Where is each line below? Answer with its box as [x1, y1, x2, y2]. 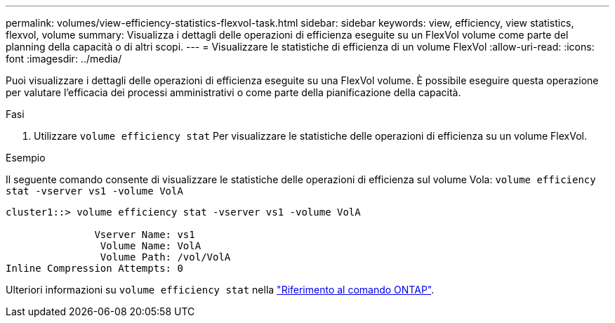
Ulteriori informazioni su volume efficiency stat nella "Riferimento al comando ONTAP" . [6, 284, 435, 296]
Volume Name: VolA [100, 240, 201, 251]
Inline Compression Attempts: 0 [6, 263, 183, 274]
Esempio [6, 152, 46, 164]
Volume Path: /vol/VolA [100, 251, 231, 263]
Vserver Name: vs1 [94, 229, 195, 240]
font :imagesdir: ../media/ [6, 53, 122, 65]
